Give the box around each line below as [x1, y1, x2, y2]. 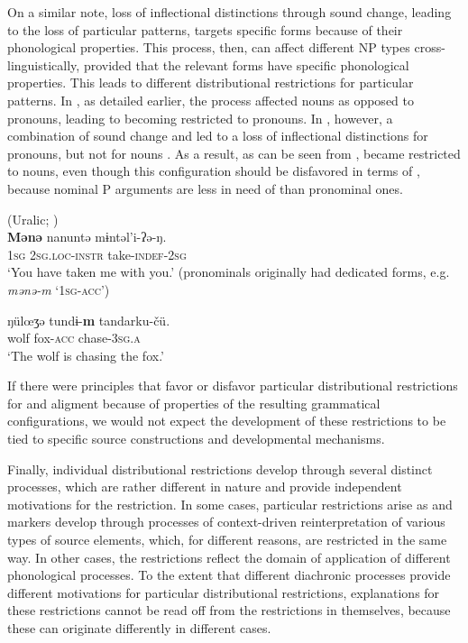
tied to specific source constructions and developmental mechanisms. [7, 429, 385, 448]
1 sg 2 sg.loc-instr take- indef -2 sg [7, 244, 187, 263]
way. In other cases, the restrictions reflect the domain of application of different [7, 547, 451, 566]
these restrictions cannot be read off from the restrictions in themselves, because [7, 601, 451, 620]
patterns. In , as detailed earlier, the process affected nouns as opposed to [7, 90, 414, 109]
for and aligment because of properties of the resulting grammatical [7, 393, 381, 412]
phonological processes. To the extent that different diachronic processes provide [7, 565, 451, 584]
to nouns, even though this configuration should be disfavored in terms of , [7, 161, 420, 180]
